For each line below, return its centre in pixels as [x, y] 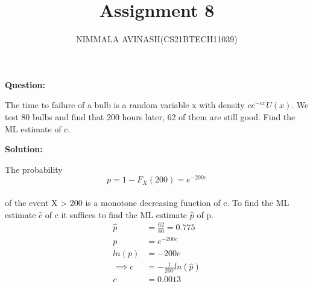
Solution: [24, 149]
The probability [34, 169]
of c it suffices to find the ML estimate [116, 214]
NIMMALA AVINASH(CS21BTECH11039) [157, 39]
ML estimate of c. [38, 128]
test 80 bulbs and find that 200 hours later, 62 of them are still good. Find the [150, 116]
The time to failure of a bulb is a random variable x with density [125, 105]
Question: [25, 84]
